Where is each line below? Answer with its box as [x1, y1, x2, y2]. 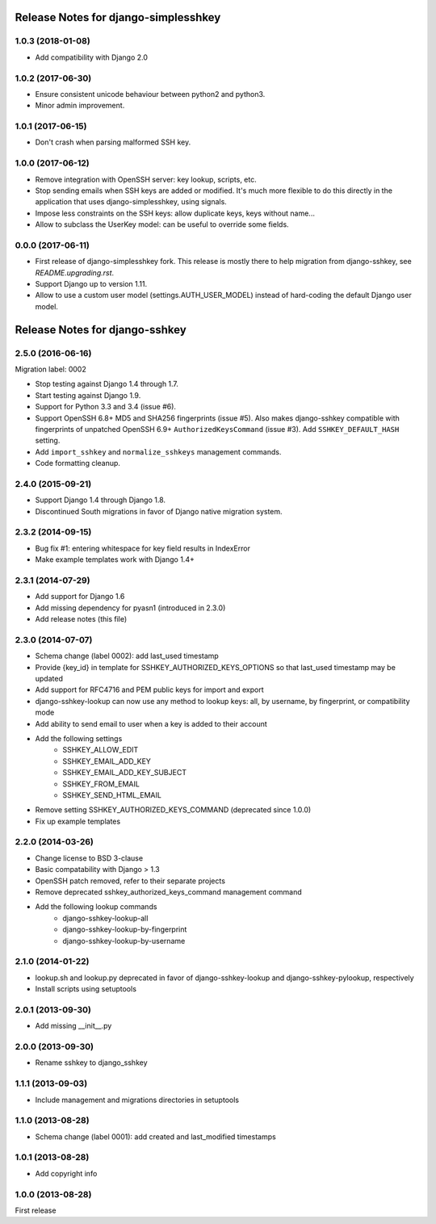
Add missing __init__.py [35, 1021, 112, 1031]
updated [35, 674, 64, 684]
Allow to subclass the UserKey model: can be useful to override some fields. [35, 220, 290, 229]
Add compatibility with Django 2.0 [35, 52, 149, 62]
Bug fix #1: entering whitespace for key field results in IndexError [35, 543, 250, 553]
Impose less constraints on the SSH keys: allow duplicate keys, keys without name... [35, 208, 315, 218]
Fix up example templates [35, 816, 121, 826]
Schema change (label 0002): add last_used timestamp [35, 651, 220, 661]
